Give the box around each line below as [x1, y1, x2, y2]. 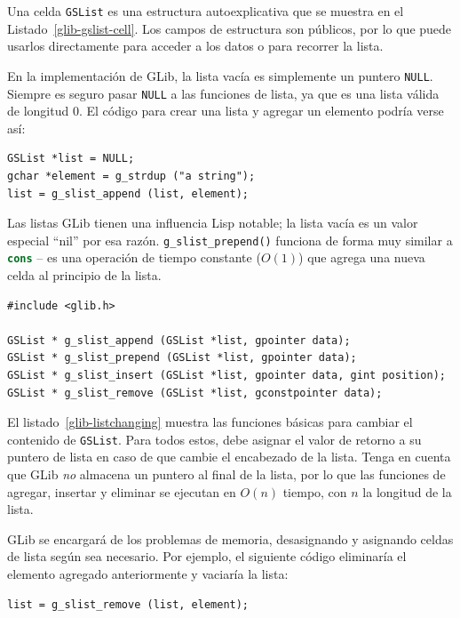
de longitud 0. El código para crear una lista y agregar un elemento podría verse [7, 101, 444, 120]
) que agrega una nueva [298, 248, 425, 267]
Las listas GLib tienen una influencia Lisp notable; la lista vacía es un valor [7, 213, 418, 232]
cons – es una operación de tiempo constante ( [7, 248, 261, 267]
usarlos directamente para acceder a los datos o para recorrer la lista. [7, 36, 384, 55]
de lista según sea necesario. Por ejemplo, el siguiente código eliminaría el [7, 547, 407, 566]
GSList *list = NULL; [7, 152, 135, 165]
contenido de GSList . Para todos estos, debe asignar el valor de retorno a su [7, 429, 422, 448]
